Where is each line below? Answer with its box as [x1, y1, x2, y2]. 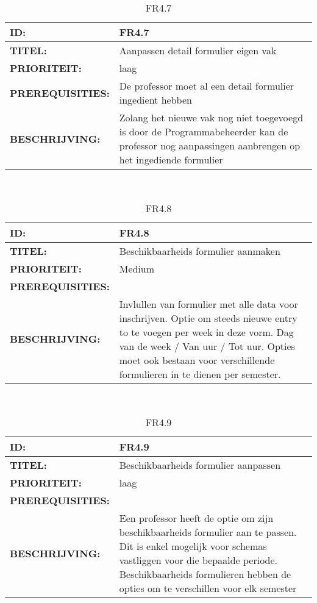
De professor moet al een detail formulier [119, 79, 294, 93]
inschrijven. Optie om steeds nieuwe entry [119, 310, 297, 325]
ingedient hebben [119, 93, 192, 107]
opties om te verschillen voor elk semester [119, 581, 297, 596]
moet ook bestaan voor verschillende [119, 352, 275, 367]
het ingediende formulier [119, 152, 223, 166]
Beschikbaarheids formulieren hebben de [119, 567, 291, 582]
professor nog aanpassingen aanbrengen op [119, 138, 301, 152]
